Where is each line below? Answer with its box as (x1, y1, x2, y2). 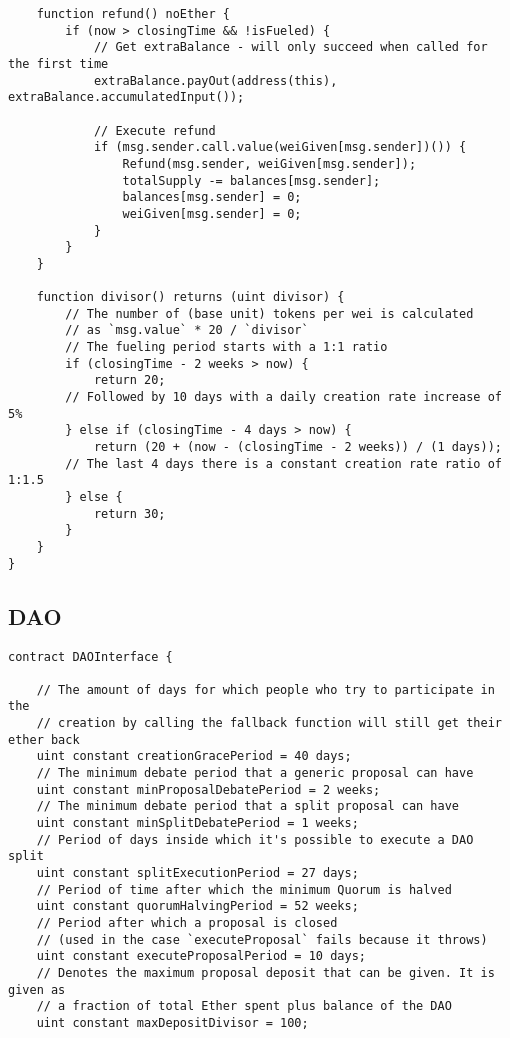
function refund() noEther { (36, 7, 230, 21)
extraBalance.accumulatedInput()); (8, 90, 245, 105)
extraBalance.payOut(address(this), (93, 73, 338, 88)
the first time (8, 56, 109, 71)
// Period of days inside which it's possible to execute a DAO (36, 832, 474, 847)
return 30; (93, 506, 166, 521)
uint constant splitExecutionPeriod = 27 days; (36, 866, 359, 881)
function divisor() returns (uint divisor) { (36, 290, 345, 305)
